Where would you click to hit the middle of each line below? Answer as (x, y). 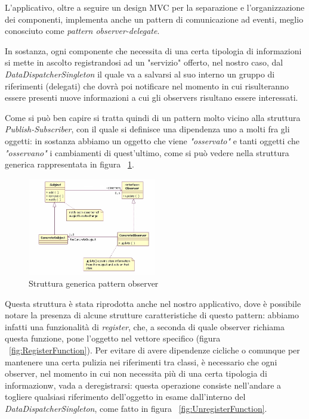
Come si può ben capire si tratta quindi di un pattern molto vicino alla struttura (153, 117)
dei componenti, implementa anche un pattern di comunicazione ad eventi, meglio (154, 19)
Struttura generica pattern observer (94, 283)
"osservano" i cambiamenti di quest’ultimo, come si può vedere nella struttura (147, 152)
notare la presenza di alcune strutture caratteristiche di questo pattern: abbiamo (152, 315)
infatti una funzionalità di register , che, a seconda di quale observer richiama (145, 326)
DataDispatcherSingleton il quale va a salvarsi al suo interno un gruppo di (140, 74)
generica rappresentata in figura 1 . (69, 164)
